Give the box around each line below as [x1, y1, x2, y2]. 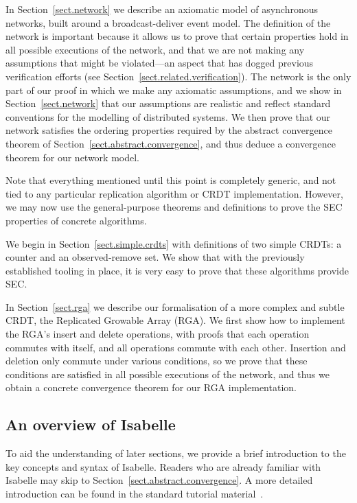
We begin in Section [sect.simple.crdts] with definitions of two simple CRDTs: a [5, 236, 342, 250]
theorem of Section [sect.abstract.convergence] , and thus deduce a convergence [5, 136, 336, 150]
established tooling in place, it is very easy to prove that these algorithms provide [5, 263, 349, 277]
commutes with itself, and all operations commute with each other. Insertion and [5, 340, 346, 354]
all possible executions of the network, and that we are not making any [5, 42, 305, 56]
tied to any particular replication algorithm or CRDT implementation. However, [5, 186, 343, 200]
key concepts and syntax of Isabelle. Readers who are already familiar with [5, 459, 321, 473]
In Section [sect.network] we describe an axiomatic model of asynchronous [5, 2, 319, 16]
